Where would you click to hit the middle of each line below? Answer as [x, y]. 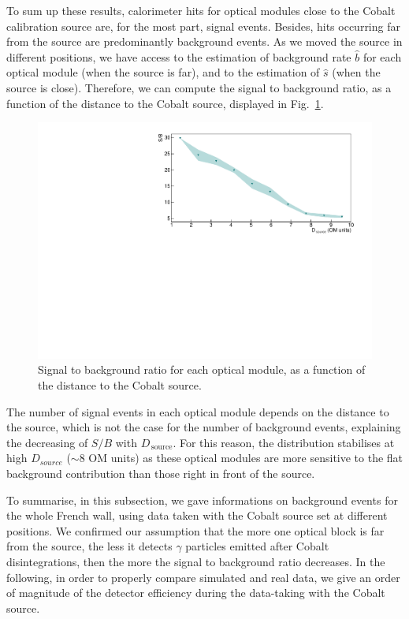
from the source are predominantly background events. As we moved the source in [204, 41]
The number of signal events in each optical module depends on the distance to [198, 411]
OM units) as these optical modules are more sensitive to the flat [246, 458]
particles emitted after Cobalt [257, 546]
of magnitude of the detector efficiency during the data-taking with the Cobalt [196, 593]
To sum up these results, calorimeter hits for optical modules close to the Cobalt [201, 10]
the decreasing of [47, 442]
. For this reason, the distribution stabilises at [284, 442]
